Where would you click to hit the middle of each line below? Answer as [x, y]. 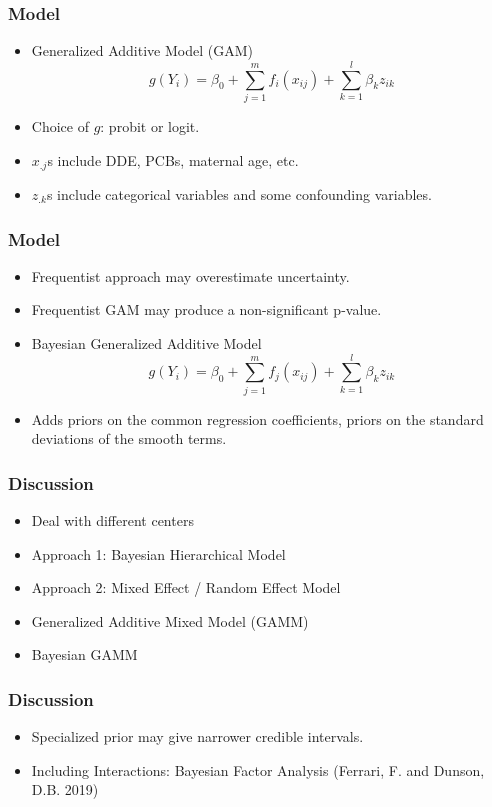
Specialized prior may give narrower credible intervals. [197, 736]
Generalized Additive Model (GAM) [142, 50]
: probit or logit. [150, 125]
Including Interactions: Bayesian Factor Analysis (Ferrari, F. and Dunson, [258, 769]
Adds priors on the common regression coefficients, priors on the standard [257, 418]
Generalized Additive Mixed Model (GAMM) [170, 620]
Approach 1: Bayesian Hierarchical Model [158, 553]
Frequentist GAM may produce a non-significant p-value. [206, 309]
